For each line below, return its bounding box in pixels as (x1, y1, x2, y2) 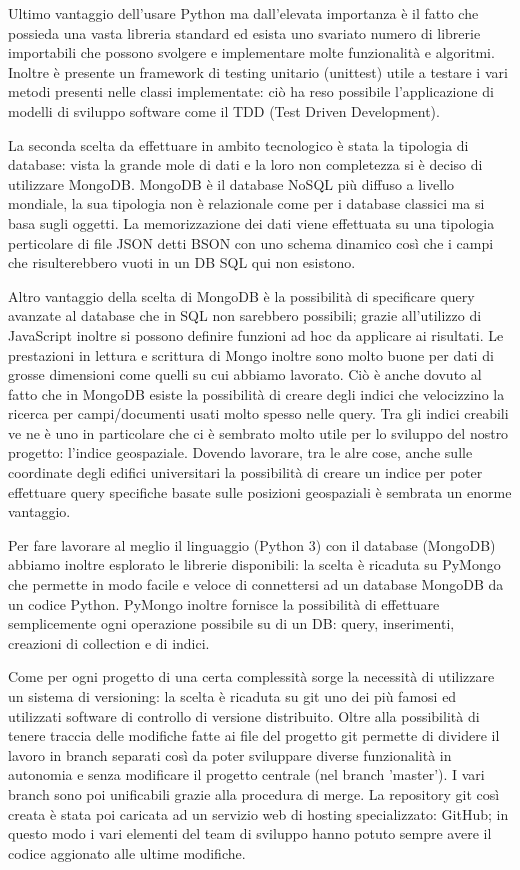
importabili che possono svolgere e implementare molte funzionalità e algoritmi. (8, 42, 495, 63)
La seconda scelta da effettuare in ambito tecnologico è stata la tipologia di (8, 134, 469, 155)
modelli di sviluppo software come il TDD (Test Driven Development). (8, 100, 440, 121)
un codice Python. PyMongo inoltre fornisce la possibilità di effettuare (8, 593, 440, 614)
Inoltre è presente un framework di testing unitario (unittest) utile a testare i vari (8, 61, 508, 82)
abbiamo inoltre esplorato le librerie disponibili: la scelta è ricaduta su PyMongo (8, 554, 501, 575)
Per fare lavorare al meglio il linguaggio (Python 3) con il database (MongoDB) (8, 534, 496, 555)
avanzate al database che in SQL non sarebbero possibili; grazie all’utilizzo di (8, 305, 482, 326)
